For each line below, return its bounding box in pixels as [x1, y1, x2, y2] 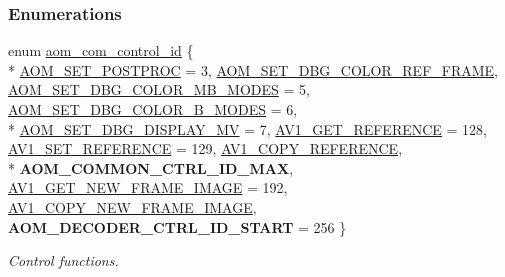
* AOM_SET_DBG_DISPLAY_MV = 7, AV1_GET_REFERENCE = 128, [8, 118, 487, 139]
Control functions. [8, 250, 119, 271]
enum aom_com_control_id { [8, 40, 194, 61]
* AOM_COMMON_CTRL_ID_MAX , [8, 157, 294, 178]
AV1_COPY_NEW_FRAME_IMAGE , [8, 196, 257, 217]
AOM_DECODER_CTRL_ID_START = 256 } [8, 216, 347, 237]
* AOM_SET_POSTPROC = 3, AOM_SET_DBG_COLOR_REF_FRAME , [8, 59, 498, 80]
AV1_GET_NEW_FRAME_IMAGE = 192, [8, 177, 288, 198]
